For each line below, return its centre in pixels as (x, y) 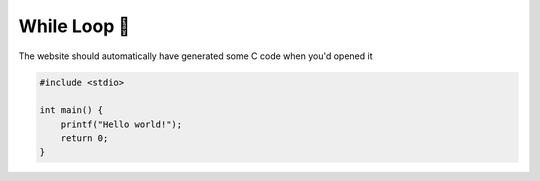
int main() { (71, 110)
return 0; (84, 138)
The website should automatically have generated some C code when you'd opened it (195, 56)
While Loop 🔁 (74, 26)
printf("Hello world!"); (121, 124)
